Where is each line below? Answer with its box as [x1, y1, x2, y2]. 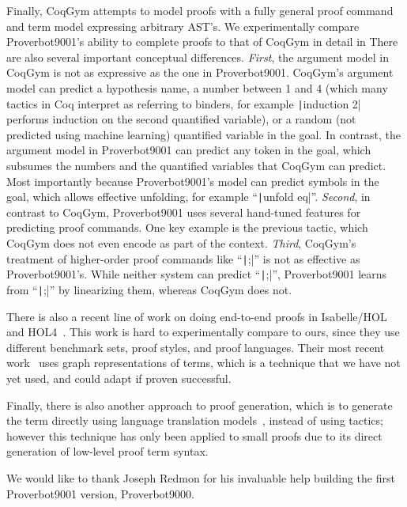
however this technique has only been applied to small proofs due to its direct [6, 427, 383, 444]
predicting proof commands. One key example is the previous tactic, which [6, 219, 368, 236]
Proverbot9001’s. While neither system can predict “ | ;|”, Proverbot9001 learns [6, 266, 387, 282]
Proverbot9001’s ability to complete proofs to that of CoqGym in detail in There [6, 33, 398, 50]
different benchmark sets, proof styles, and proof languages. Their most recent [6, 339, 385, 355]
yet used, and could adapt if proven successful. [6, 369, 232, 386]
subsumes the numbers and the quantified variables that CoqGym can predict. [6, 157, 386, 173]
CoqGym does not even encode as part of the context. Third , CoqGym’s [6, 235, 356, 252]
